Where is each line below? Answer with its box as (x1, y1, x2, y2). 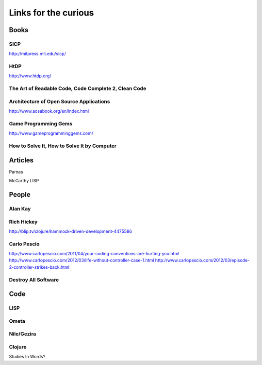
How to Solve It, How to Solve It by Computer (9, 142, 116, 149)
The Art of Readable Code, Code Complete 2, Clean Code (9, 85, 147, 92)
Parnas (9, 169, 23, 174)
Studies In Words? (9, 354, 46, 360)
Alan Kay (9, 205, 31, 212)
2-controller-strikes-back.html (9, 264, 70, 270)
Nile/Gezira (9, 330, 36, 337)
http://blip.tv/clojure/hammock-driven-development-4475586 (9, 228, 132, 234)
